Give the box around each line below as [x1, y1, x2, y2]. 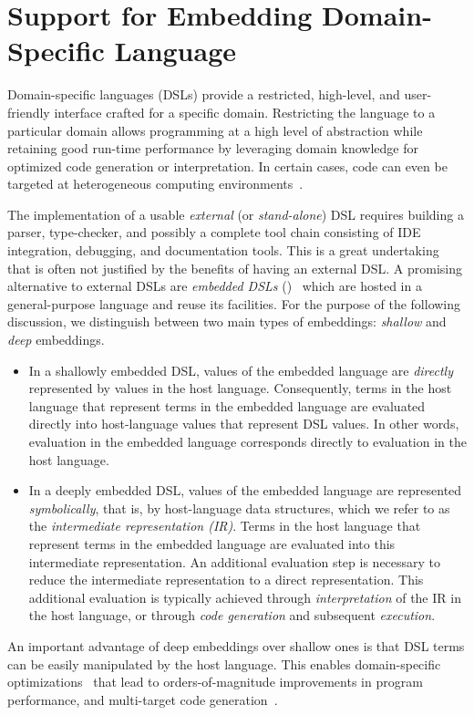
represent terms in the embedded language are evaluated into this [28, 534, 396, 553]
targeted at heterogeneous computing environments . [7, 174, 304, 193]
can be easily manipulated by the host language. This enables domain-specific [7, 654, 441, 673]
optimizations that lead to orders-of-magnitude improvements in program [7, 672, 423, 691]
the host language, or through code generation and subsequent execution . [28, 606, 436, 625]
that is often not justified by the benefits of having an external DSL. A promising [7, 258, 462, 277]
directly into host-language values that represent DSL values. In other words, [28, 414, 459, 433]
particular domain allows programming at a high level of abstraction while [7, 120, 423, 140]
